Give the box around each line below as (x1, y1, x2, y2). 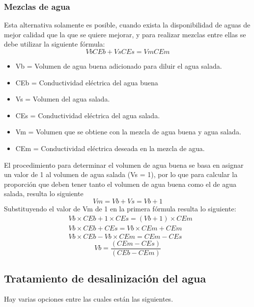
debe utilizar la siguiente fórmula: (4, 39, 105, 49)
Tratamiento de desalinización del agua (4, 271, 206, 286)
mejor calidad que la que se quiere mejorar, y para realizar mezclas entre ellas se (4, 29, 246, 39)
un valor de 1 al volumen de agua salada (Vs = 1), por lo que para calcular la (4, 169, 238, 179)
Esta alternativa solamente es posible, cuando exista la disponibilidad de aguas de (4, 20, 251, 30)
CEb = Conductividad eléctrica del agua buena (15, 77, 158, 87)
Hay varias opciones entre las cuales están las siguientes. (4, 293, 173, 304)
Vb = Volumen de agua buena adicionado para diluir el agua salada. (15, 61, 222, 71)
